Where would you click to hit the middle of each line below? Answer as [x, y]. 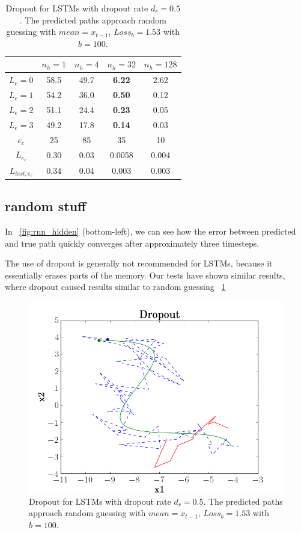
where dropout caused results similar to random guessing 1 [115, 287]
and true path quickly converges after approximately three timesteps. [132, 243]
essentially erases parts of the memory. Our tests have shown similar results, [145, 275]
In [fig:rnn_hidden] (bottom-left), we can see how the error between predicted [150, 231]
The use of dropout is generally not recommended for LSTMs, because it [139, 263]
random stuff [46, 206]
